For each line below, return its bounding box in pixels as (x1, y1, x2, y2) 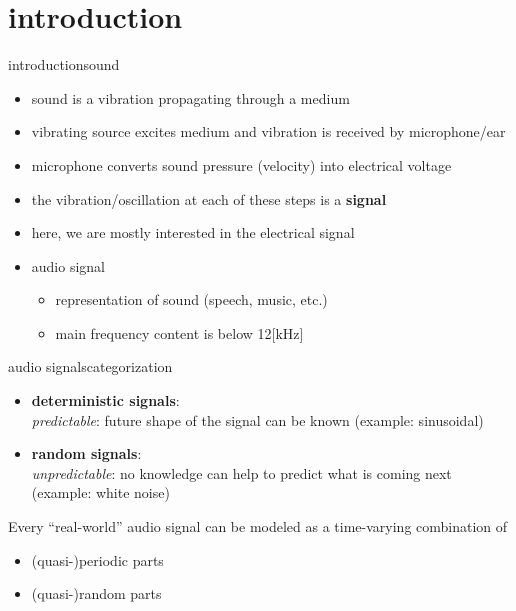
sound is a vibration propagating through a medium (31, 87, 350, 108)
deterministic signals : (31, 390, 180, 411)
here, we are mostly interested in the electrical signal (31, 222, 355, 243)
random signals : (31, 443, 142, 464)
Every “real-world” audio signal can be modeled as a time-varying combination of (8, 516, 508, 537)
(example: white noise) (31, 482, 170, 503)
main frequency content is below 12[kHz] (55, 322, 304, 343)
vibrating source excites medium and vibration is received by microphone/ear (31, 121, 506, 142)
